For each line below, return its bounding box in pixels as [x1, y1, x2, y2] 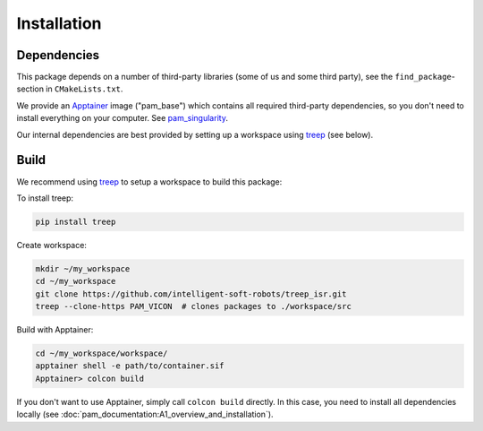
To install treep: [16, 193, 74, 203]
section [16, 83, 45, 94]
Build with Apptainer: [16, 324, 94, 335]
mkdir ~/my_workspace [35, 263, 131, 273]
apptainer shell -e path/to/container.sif [35, 361, 225, 371]
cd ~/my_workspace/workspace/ [35, 349, 168, 358]
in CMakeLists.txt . [46, 83, 123, 94]
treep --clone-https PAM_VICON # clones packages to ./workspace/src [35, 301, 352, 312]
